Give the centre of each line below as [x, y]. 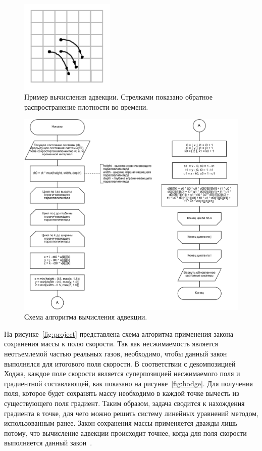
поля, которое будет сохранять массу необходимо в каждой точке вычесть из [122, 393]
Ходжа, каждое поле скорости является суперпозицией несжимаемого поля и [122, 373]
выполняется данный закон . [48, 443]
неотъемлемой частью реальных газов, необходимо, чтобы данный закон [116, 353]
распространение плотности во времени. [86, 106]
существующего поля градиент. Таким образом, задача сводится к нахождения [124, 403]
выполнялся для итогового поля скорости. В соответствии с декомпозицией [120, 363]
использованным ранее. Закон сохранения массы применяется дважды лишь [121, 423]
